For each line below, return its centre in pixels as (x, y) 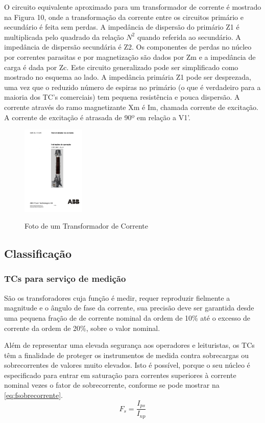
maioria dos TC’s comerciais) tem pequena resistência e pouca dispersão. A (122, 97)
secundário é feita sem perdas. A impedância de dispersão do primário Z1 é (122, 27)
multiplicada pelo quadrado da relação (64, 37)
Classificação (38, 253)
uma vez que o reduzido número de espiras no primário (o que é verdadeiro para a (132, 87)
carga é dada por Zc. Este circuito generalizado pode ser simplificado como (121, 67)
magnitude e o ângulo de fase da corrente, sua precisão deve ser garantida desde (129, 308)
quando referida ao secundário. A (189, 37)
